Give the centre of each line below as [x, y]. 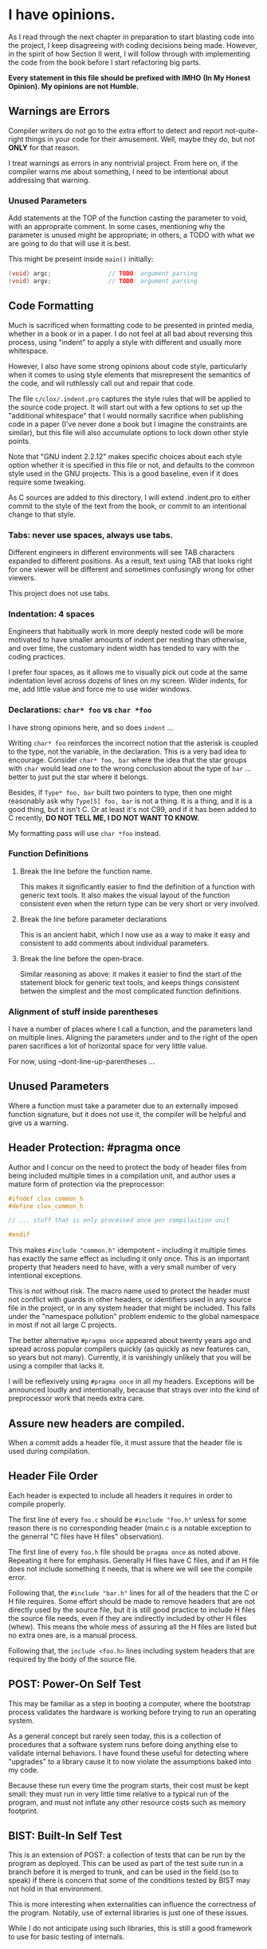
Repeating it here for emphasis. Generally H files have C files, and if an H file [134, 1560]
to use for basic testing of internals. [67, 1937]
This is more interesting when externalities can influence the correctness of [132, 1904]
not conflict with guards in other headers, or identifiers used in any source [130, 1300]
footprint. [24, 1811]
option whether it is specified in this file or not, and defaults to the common [132, 465]
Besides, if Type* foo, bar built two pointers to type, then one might [120, 792]
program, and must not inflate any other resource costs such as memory [127, 1802]
